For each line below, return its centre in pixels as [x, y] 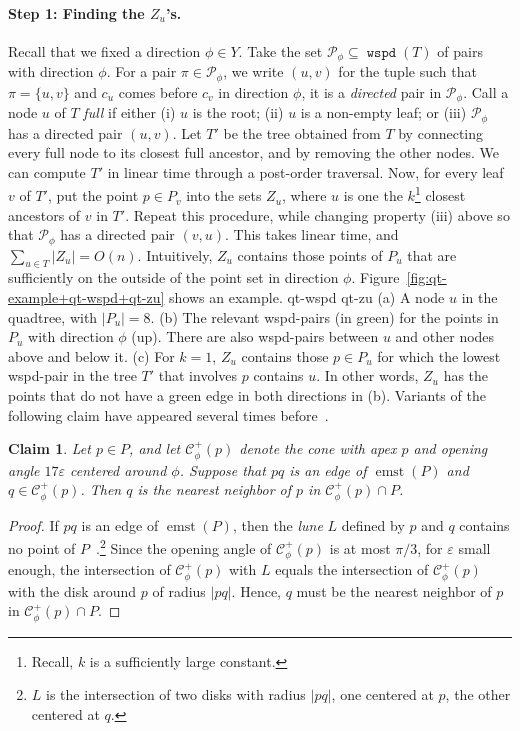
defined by [373, 524]
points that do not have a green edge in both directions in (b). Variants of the [247, 395]
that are [432, 254]
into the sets [224, 195]
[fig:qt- [426, 277]
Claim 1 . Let [49, 448]
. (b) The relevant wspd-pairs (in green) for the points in [324, 316]
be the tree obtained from [302, 132]
